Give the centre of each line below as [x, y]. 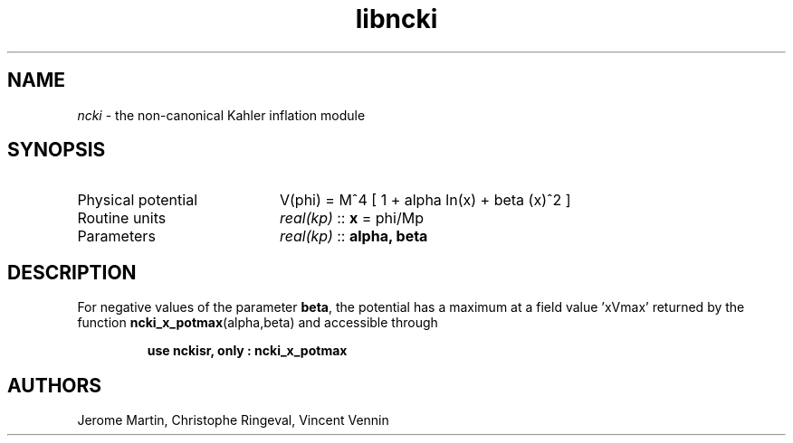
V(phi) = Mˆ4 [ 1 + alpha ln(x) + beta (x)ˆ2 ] [425, 200]
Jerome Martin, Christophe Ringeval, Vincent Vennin [233, 420]
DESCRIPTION [72, 272]
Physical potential [138, 200]
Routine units [122, 218]
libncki [396, 19]
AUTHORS [55, 385]
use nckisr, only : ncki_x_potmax [247, 351]
